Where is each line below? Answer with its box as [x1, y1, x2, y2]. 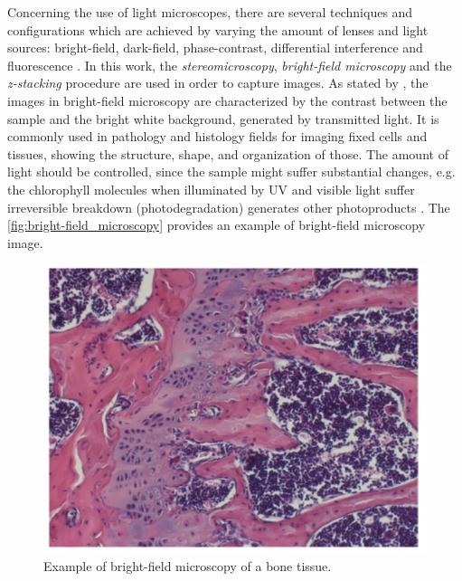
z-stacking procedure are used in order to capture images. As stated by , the [7, 73, 429, 92]
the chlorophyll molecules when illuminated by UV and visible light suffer [7, 179, 415, 198]
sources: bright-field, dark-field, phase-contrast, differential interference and [7, 38, 423, 57]
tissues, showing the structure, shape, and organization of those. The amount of [7, 144, 448, 163]
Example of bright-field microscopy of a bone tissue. [43, 557, 332, 576]
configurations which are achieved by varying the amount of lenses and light [7, 20, 429, 39]
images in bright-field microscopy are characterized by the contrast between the [7, 90, 448, 110]
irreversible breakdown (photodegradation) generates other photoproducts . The [7, 197, 450, 216]
